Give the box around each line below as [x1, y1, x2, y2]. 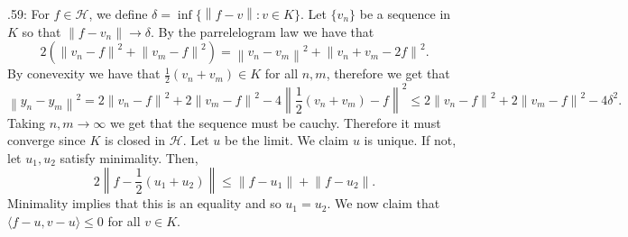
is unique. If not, [364, 131, 457, 150]
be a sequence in [359, 5, 451, 23]
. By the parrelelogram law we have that [150, 22, 374, 41]
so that [22, 22, 61, 41]
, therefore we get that [326, 64, 450, 83]
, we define [88, 5, 148, 23]
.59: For [7, 5, 50, 23]
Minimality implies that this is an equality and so [7, 194, 282, 213]
